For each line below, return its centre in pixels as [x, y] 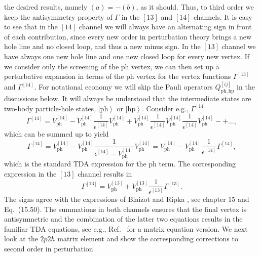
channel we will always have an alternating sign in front [165, 27]
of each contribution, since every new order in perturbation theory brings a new [128, 36]
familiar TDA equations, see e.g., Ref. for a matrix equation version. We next [126, 228]
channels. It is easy [223, 16]
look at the [21, 239]
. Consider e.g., [165, 108]
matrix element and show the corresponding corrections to [148, 239]
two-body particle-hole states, [50, 108]
